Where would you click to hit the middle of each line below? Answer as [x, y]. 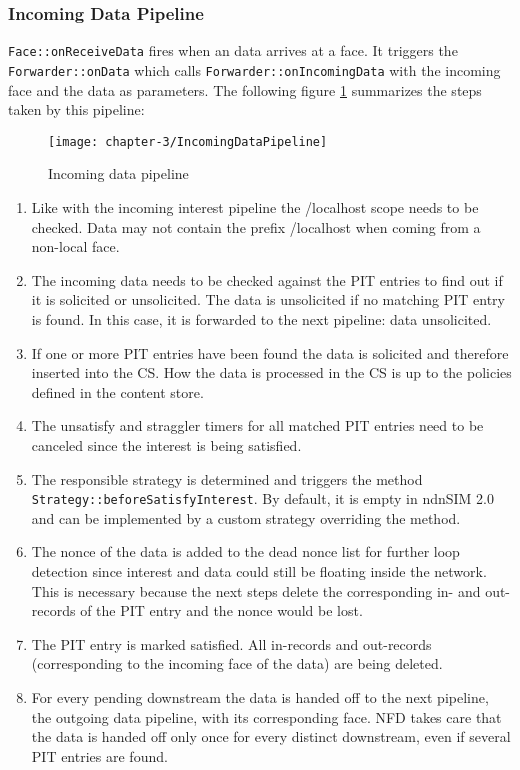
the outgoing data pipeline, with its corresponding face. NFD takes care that [266, 716]
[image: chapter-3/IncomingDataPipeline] [188, 141]
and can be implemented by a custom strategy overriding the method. [246, 517]
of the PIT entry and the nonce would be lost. [221, 610]
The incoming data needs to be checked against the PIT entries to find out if [267, 279]
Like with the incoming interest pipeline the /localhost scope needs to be [255, 206]
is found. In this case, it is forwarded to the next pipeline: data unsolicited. [261, 318]
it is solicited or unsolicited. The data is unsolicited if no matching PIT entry [268, 299]
